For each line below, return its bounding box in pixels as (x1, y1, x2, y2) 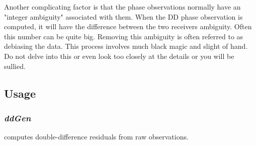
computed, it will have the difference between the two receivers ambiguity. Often (4, 21, 252, 32)
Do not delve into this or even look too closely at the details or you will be (4, 50, 234, 61)
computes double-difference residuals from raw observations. (4, 131, 189, 142)
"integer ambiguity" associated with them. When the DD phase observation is (4, 11, 243, 22)
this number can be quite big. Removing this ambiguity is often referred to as (4, 31, 243, 41)
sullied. (4, 60, 26, 71)
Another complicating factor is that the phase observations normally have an (4, 2, 241, 12)
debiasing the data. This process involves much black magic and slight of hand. (4, 41, 248, 51)
